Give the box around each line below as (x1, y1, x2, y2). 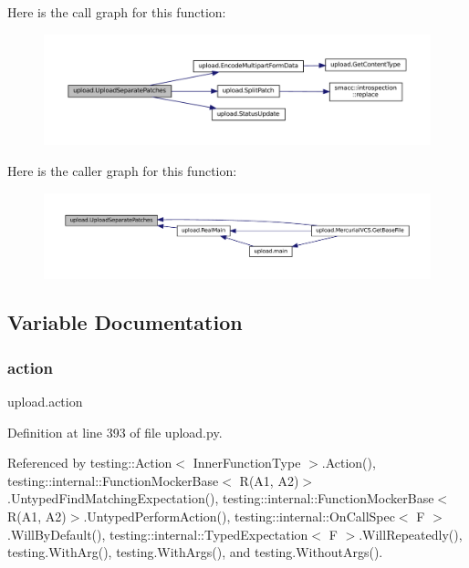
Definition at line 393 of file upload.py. (7, 422, 223, 441)
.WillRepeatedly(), (359, 524, 463, 543)
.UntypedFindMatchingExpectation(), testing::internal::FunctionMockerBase (7, 489, 434, 508)
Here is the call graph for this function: (7, 3, 226, 21)
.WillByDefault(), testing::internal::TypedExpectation (7, 524, 308, 543)
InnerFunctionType (193, 453, 301, 472)
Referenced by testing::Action (7, 453, 172, 472)
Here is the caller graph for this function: (7, 160, 237, 180)
